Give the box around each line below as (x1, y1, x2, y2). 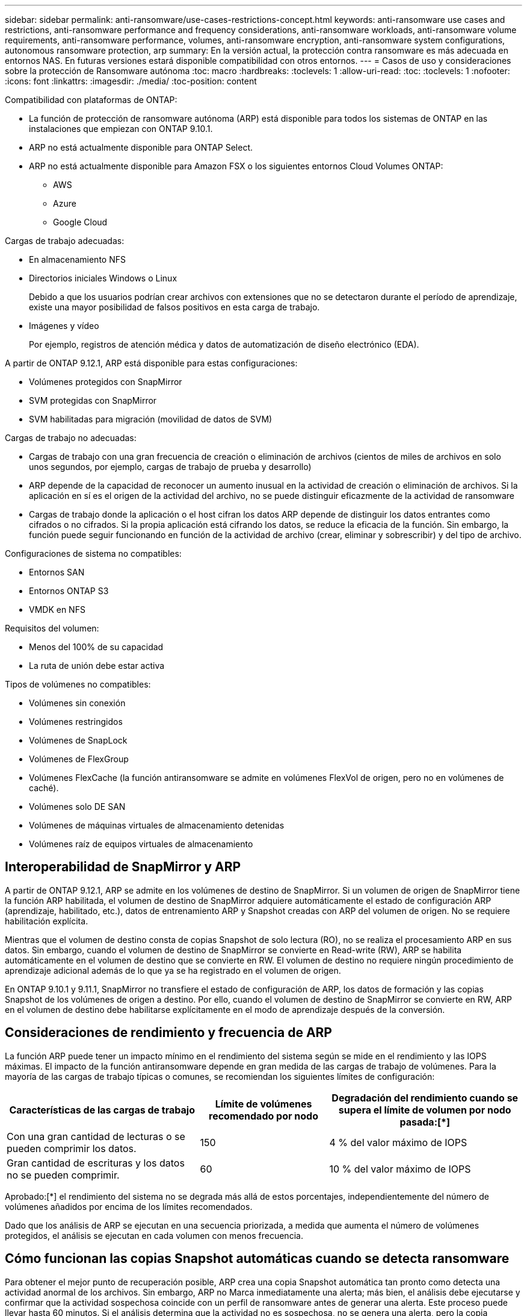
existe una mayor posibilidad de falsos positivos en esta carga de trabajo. (29, 302, 320, 312)
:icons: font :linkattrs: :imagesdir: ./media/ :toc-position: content (5, 76, 257, 86)
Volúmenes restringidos (29, 716, 123, 727)
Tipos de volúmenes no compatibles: (5, 679, 151, 689)
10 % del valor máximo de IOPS (329, 1162, 471, 1175)
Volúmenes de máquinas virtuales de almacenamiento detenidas (29, 820, 285, 830)
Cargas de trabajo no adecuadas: (5, 433, 137, 443)
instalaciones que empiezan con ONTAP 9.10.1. (29, 124, 213, 134)
